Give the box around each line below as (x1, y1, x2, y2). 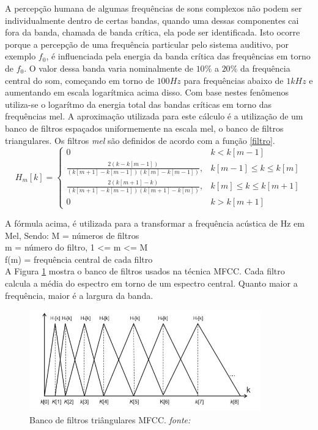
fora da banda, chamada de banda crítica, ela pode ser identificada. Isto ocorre (5, 26, 300, 39)
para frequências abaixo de (183, 74, 284, 86)
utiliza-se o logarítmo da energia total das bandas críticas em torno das (5, 97, 272, 110)
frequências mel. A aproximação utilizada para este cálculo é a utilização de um (5, 110, 303, 123)
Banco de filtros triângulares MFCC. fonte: (29, 413, 191, 426)
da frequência (240, 61, 290, 74)
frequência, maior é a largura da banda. (5, 289, 153, 301)
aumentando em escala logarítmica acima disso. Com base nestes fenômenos (5, 86, 289, 99)
